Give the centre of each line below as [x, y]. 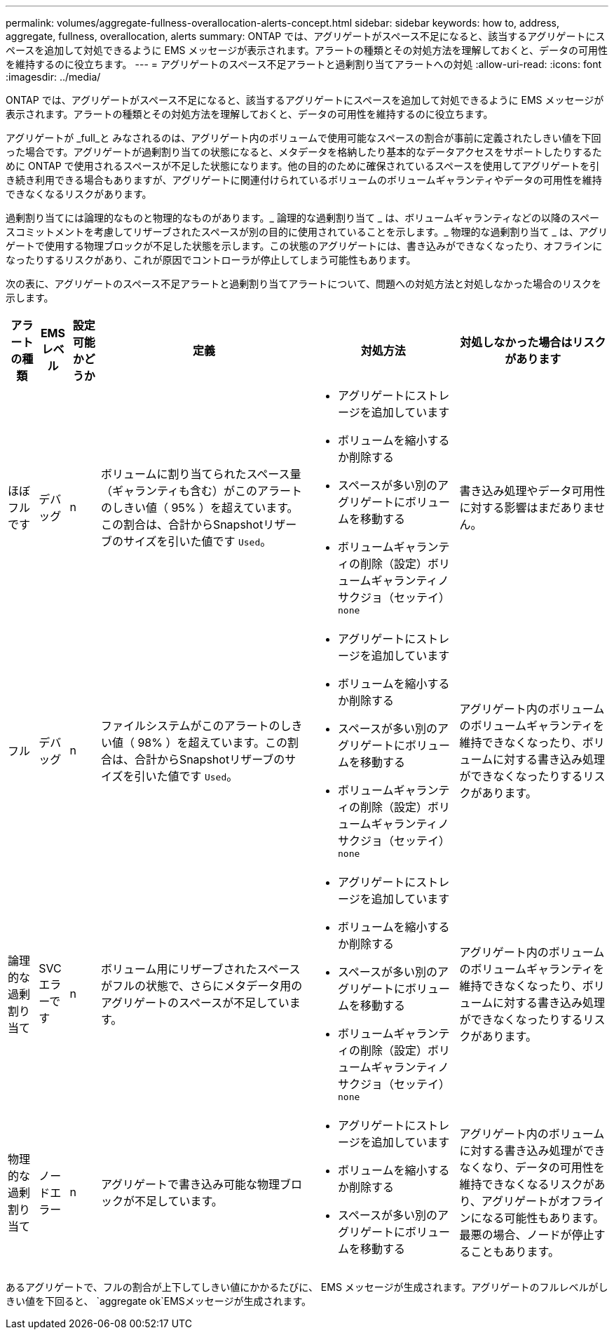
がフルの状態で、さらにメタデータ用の [202, 985]
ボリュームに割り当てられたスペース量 [201, 474]
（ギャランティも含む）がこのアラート [201, 490]
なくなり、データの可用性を [532, 1167]
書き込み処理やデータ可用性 [532, 490]
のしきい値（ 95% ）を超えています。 [199, 507]
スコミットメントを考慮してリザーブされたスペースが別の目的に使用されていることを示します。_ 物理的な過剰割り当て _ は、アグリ [307, 232]
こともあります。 [515, 1252]
